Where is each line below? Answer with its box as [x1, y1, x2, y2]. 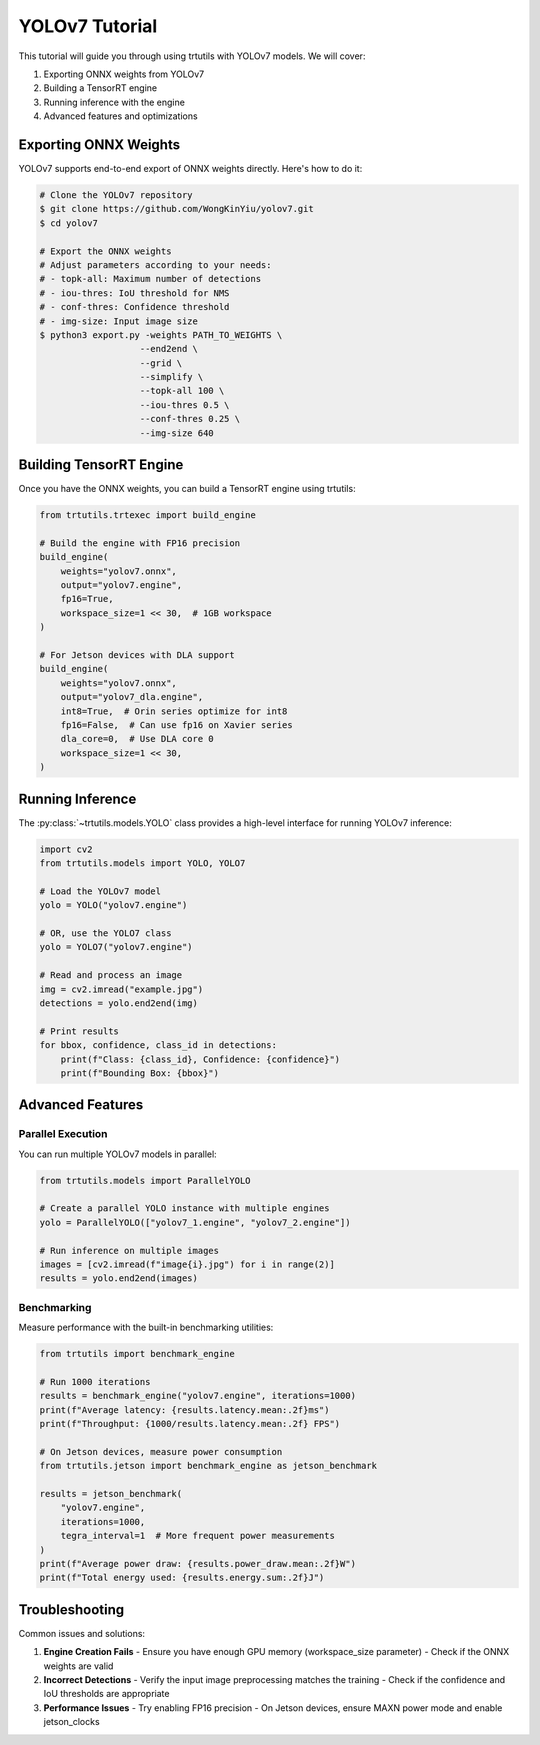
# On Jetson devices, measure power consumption [39, 1446, 283, 1457]
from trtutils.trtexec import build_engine [39, 510, 257, 521]
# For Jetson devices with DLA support [39, 650, 235, 661]
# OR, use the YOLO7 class [39, 927, 172, 939]
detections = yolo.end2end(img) [39, 997, 199, 1009]
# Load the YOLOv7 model [39, 885, 162, 897]
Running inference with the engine [43, 96, 185, 108]
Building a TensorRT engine [43, 82, 158, 94]
